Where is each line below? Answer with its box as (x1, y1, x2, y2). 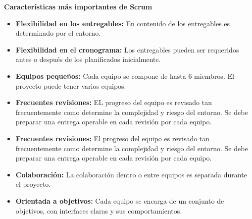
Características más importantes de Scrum (4, 1, 152, 11)
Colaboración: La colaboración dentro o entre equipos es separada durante (15, 169, 247, 179)
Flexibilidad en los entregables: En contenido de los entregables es (15, 18, 230, 28)
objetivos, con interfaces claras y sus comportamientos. (15, 205, 182, 216)
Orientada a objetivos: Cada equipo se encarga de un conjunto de (15, 195, 224, 206)
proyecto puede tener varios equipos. (15, 80, 126, 91)
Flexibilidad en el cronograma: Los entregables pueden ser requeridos (15, 44, 239, 55)
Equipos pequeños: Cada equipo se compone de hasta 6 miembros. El (15, 70, 234, 81)
